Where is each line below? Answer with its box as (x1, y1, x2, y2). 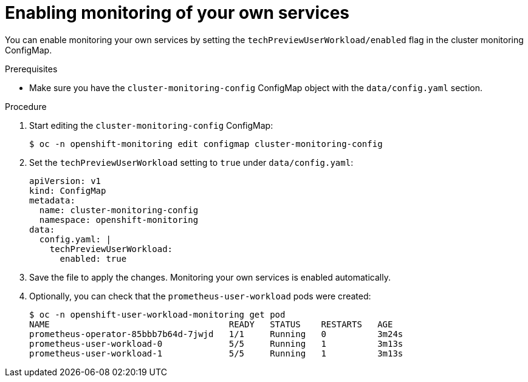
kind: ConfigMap (29, 185, 106, 196)
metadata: (29, 195, 75, 205)
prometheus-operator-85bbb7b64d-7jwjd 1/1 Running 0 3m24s (29, 329, 403, 339)
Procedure (5, 101, 47, 112)
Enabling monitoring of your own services (5, 2, 350, 23)
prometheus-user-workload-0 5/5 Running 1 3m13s (29, 338, 403, 349)
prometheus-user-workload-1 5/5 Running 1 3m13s (29, 348, 403, 358)
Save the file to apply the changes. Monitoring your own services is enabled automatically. (29, 271, 391, 282)
